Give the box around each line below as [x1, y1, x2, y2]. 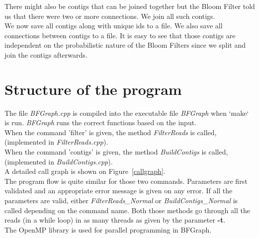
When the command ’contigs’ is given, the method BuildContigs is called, [4, 147, 228, 157]
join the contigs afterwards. [4, 49, 87, 60]
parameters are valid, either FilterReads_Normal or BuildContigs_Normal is [4, 195, 238, 206]
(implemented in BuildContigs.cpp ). [4, 156, 113, 166]
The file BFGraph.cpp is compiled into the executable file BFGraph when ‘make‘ [4, 107, 249, 118]
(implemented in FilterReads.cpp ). [4, 137, 108, 147]
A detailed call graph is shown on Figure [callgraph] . [4, 166, 166, 176]
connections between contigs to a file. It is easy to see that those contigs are [4, 30, 236, 40]
